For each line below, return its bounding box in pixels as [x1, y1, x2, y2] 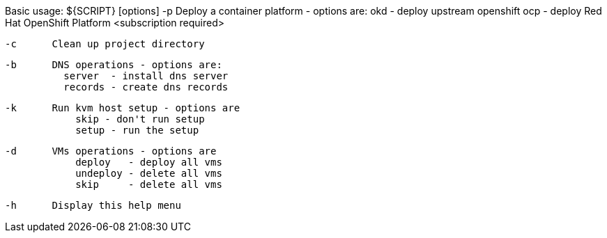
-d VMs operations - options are [5, 145, 217, 157]
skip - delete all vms [75, 179, 222, 190]
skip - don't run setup [75, 113, 205, 125]
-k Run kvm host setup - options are [5, 102, 240, 113]
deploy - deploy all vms [75, 157, 222, 168]
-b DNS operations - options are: [5, 59, 222, 70]
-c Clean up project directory [5, 38, 205, 49]
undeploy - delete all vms [75, 168, 222, 179]
